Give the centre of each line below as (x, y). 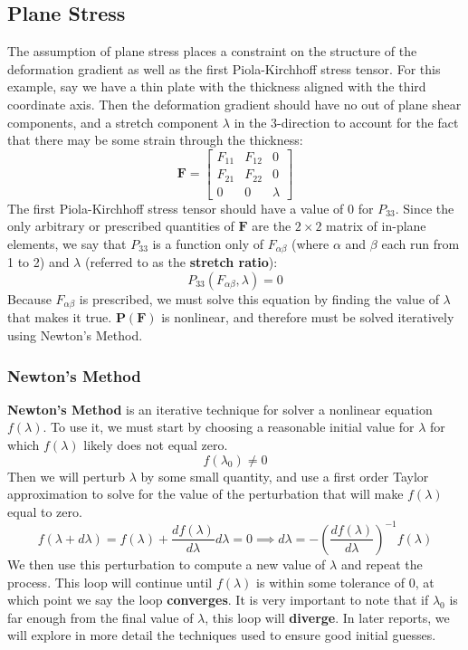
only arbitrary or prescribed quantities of (121, 226)
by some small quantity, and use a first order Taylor (285, 476)
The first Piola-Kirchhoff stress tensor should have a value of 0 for (191, 208)
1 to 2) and (38, 262)
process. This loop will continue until (110, 582)
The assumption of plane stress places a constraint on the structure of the (212, 51)
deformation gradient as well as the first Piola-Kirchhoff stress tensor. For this (224, 68)
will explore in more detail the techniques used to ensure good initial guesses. (222, 635)
